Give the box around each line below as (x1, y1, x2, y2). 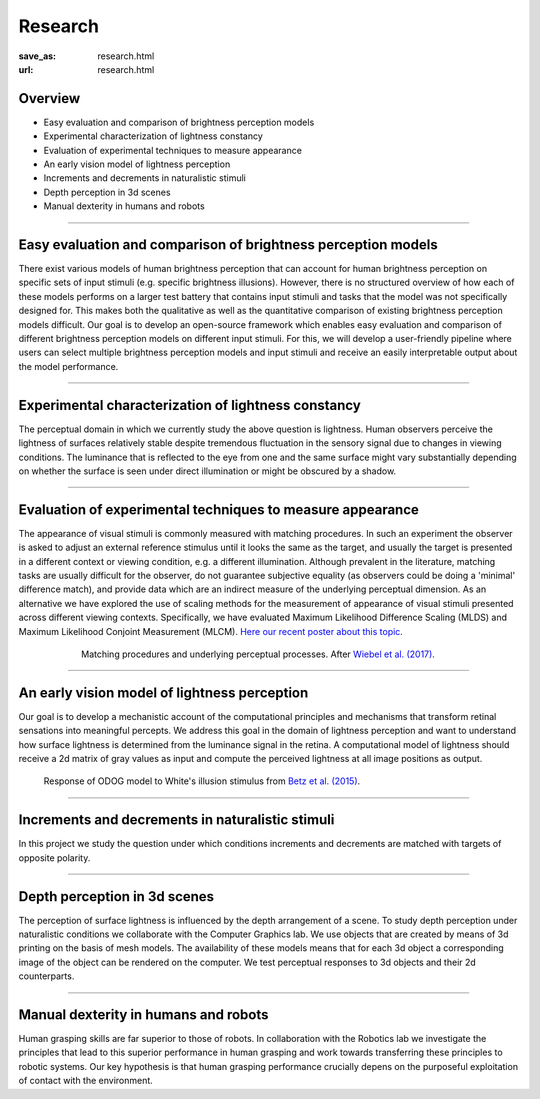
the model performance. (18, 360, 119, 372)
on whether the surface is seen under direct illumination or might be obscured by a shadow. (18, 465, 397, 477)
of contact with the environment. (18, 1075, 154, 1087)
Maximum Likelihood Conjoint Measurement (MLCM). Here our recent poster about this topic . (18, 625, 404, 637)
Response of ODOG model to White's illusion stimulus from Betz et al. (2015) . (43, 775, 361, 787)
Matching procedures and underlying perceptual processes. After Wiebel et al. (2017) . (81, 648, 435, 660)
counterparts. (18, 970, 75, 982)
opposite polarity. (18, 851, 91, 864)
